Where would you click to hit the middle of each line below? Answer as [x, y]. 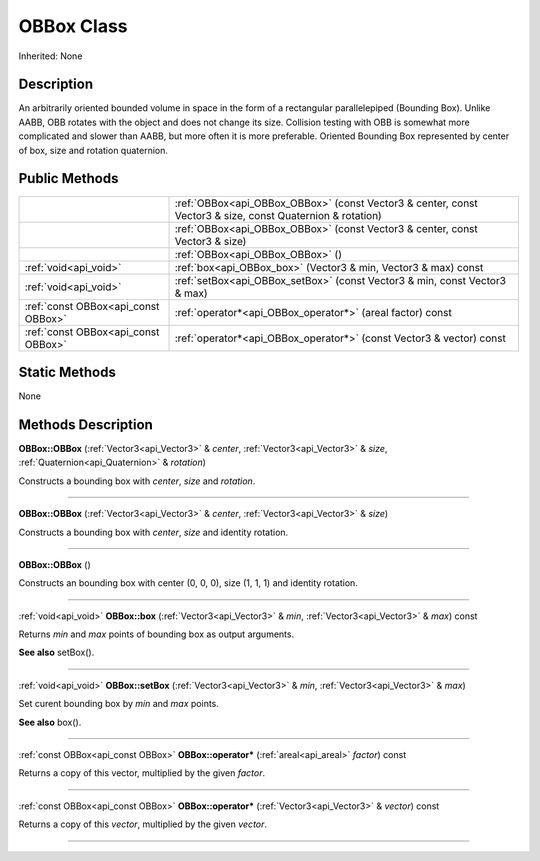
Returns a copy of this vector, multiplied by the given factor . [141, 773]
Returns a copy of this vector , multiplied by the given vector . [143, 824]
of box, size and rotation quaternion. [93, 150]
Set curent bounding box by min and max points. [119, 704]
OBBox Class [73, 26]
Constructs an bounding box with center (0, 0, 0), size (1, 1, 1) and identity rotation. [188, 583]
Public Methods [68, 178]
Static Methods [67, 371]
